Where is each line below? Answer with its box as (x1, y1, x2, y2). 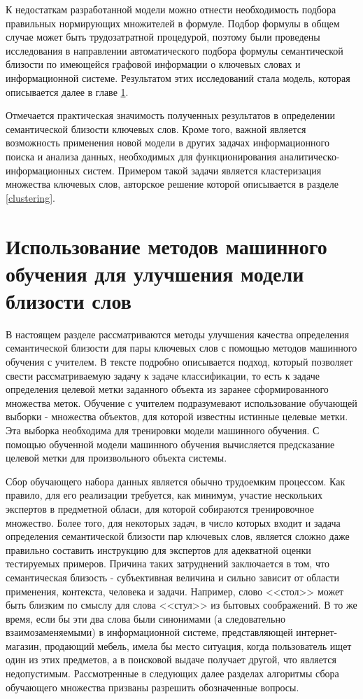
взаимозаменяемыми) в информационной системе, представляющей (6, 625, 293, 639)
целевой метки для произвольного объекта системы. (6, 450, 227, 465)
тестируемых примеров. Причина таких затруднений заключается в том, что (6, 556, 329, 571)
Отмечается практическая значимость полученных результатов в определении (6, 108, 336, 123)
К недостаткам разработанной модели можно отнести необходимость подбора (6, 2, 336, 16)
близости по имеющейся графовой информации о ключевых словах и (6, 57, 301, 71)
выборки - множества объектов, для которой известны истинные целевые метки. (6, 409, 348, 424)
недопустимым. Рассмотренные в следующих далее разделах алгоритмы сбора (6, 666, 339, 681)
